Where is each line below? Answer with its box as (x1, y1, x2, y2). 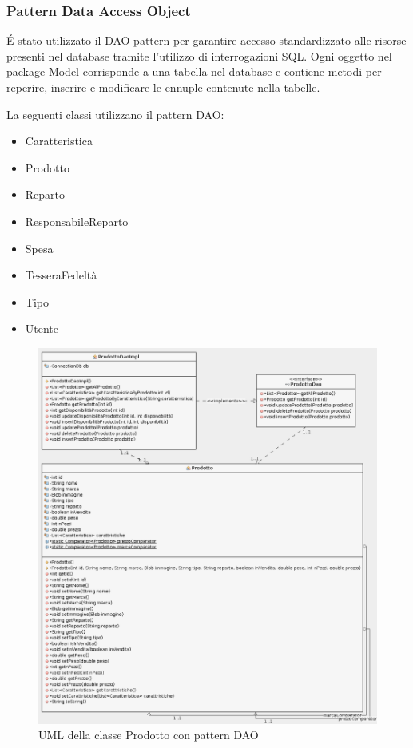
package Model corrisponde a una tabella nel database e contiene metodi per (6, 63, 382, 80)
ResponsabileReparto (25, 212, 129, 229)
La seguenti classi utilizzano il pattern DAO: (6, 105, 224, 122)
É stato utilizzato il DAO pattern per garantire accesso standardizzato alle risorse (6, 32, 407, 49)
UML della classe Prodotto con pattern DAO (38, 726, 259, 743)
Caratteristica (25, 133, 93, 149)
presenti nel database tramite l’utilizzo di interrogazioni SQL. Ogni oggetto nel (6, 47, 392, 64)
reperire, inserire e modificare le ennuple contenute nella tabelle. (6, 79, 320, 95)
